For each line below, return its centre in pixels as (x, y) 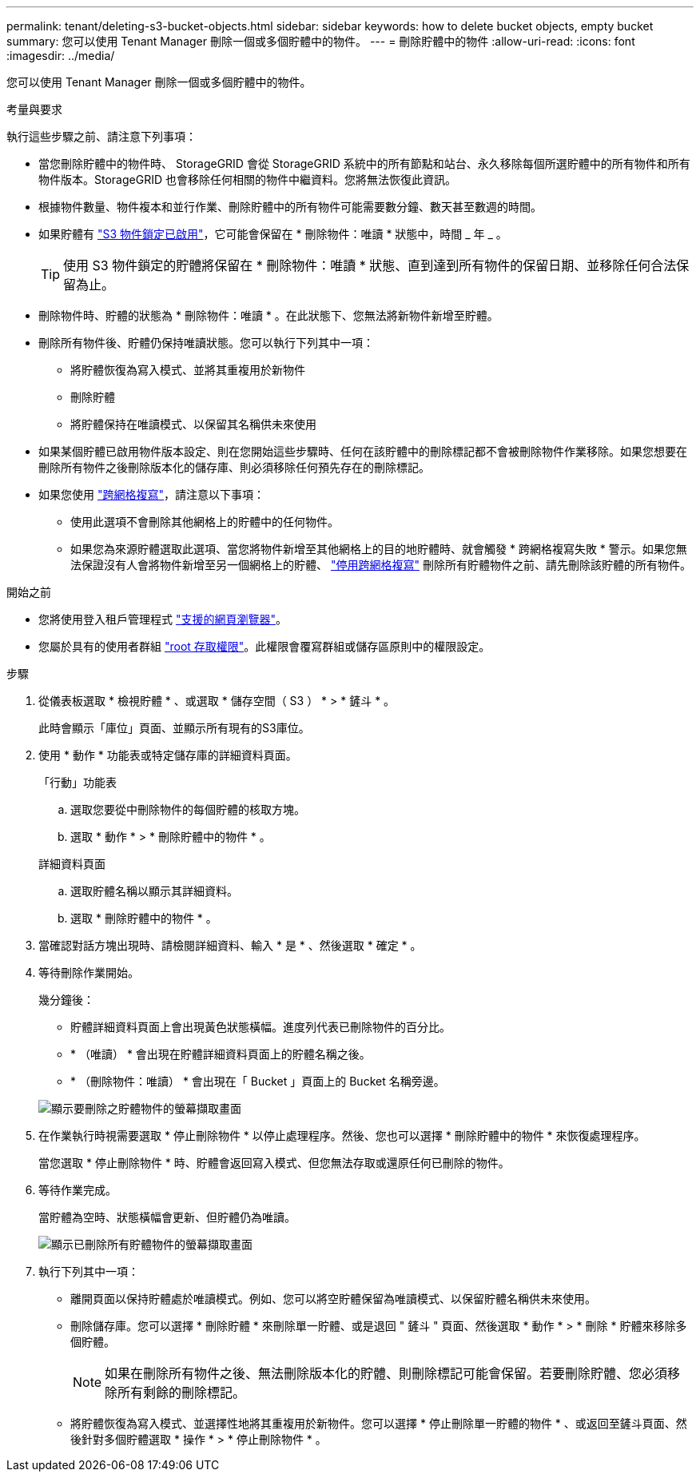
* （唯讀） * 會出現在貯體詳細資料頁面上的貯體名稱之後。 (221, 1054)
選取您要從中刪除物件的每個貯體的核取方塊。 (188, 809)
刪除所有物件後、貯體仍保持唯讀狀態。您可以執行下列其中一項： (206, 343)
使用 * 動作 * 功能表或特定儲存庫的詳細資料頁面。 (168, 755)
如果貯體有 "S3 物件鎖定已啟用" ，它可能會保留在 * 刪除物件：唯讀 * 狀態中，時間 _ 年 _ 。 (273, 234)
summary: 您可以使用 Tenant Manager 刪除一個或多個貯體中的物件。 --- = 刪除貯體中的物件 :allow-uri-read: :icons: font (321, 41)
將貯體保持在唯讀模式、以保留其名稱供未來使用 (193, 424)
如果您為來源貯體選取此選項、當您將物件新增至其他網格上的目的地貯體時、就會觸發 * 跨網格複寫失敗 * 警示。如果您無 (379, 549)
